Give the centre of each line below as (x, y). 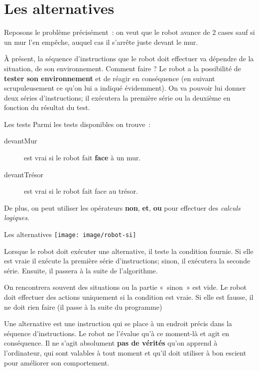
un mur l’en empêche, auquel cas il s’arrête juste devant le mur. (101, 42)
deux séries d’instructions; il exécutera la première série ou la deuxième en (117, 97)
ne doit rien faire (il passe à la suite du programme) (83, 307)
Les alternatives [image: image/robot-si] (70, 234)
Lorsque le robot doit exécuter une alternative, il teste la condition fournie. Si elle (129, 251)
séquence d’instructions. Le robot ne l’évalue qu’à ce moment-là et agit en (117, 333)
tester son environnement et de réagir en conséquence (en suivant (110, 78)
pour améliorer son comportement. (57, 362)
